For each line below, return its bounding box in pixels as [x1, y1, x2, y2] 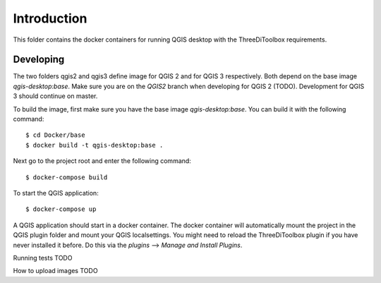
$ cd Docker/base [25, 131, 85, 139]
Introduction [13, 11, 87, 26]
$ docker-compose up [25, 205, 97, 213]
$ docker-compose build [25, 173, 108, 181]
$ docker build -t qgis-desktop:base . [25, 141, 164, 149]
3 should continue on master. [13, 92, 98, 100]
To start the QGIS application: [13, 188, 99, 197]
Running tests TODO [13, 253, 73, 262]
